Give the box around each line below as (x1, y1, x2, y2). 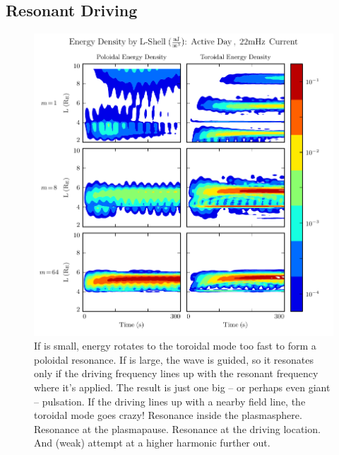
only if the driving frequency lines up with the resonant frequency (34, 366, 319, 381)
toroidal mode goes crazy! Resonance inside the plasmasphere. (34, 408, 302, 422)
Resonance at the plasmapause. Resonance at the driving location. (34, 421, 321, 436)
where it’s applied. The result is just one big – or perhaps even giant (34, 380, 331, 395)
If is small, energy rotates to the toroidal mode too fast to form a (34, 338, 316, 353)
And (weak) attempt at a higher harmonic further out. (34, 435, 270, 450)
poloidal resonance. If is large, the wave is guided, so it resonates (34, 352, 314, 367)
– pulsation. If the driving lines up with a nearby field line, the (34, 393, 306, 408)
